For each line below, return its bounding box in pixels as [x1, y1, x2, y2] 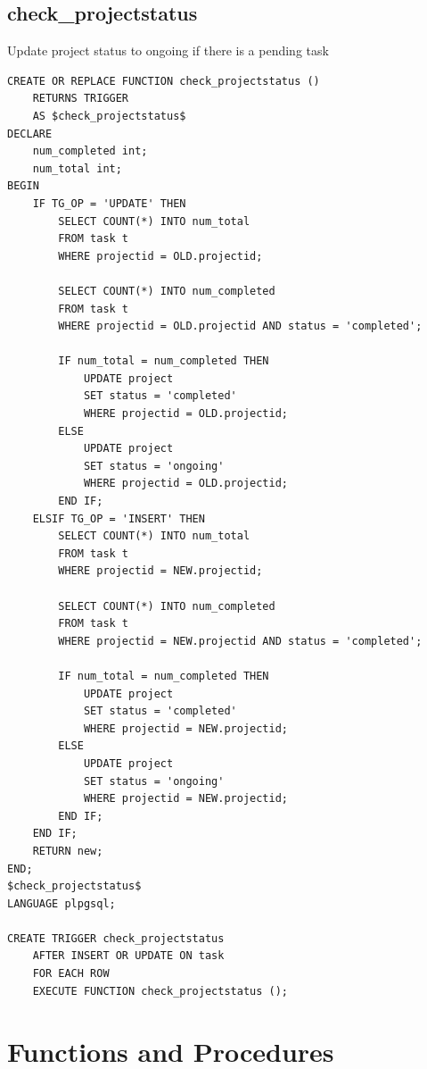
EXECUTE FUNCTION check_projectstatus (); [32, 984, 288, 998]
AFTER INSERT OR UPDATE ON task [32, 949, 225, 963]
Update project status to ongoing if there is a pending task [7, 41, 329, 60]
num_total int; [32, 162, 122, 175]
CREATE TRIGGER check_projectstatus [7, 931, 225, 945]
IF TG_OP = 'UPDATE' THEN [32, 196, 186, 210]
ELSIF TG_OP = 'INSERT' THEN [32, 512, 205, 525]
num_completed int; [32, 145, 148, 158]
